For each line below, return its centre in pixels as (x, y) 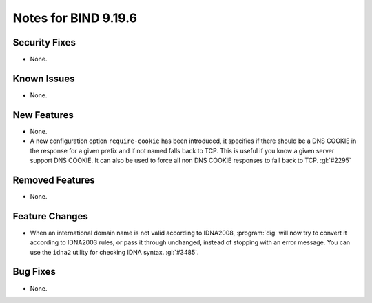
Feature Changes (51, 216)
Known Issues (44, 78)
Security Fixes (44, 42)
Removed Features (54, 180)
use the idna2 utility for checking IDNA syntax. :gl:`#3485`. (114, 252)
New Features (43, 115)
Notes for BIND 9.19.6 (75, 18)
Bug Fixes (34, 272)
